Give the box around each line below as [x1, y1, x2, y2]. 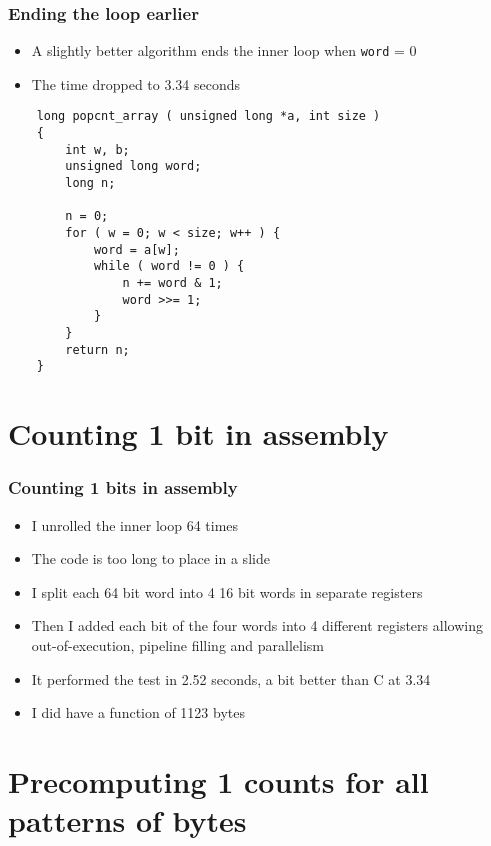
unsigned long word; [65, 159, 202, 174]
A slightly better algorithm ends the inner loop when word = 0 [31, 40, 417, 61]
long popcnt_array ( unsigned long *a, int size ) [36, 109, 381, 124]
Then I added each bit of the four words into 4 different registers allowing [31, 615, 483, 636]
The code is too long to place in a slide [31, 548, 270, 569]
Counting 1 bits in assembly [8, 475, 238, 500]
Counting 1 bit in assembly [8, 413, 389, 454]
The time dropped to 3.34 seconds [31, 73, 241, 94]
